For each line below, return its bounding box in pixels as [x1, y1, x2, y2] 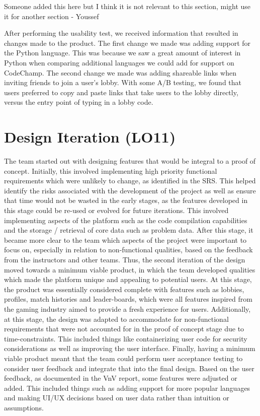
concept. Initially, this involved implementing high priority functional [4, 165, 217, 176]
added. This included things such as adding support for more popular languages [4, 382, 250, 393]
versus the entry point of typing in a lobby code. [4, 97, 153, 107]
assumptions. [4, 402, 44, 412]
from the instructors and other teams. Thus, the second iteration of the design [4, 254, 245, 264]
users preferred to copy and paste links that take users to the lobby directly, [4, 87, 238, 97]
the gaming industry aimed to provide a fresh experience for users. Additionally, [4, 303, 251, 314]
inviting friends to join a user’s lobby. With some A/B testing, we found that [4, 77, 242, 88]
